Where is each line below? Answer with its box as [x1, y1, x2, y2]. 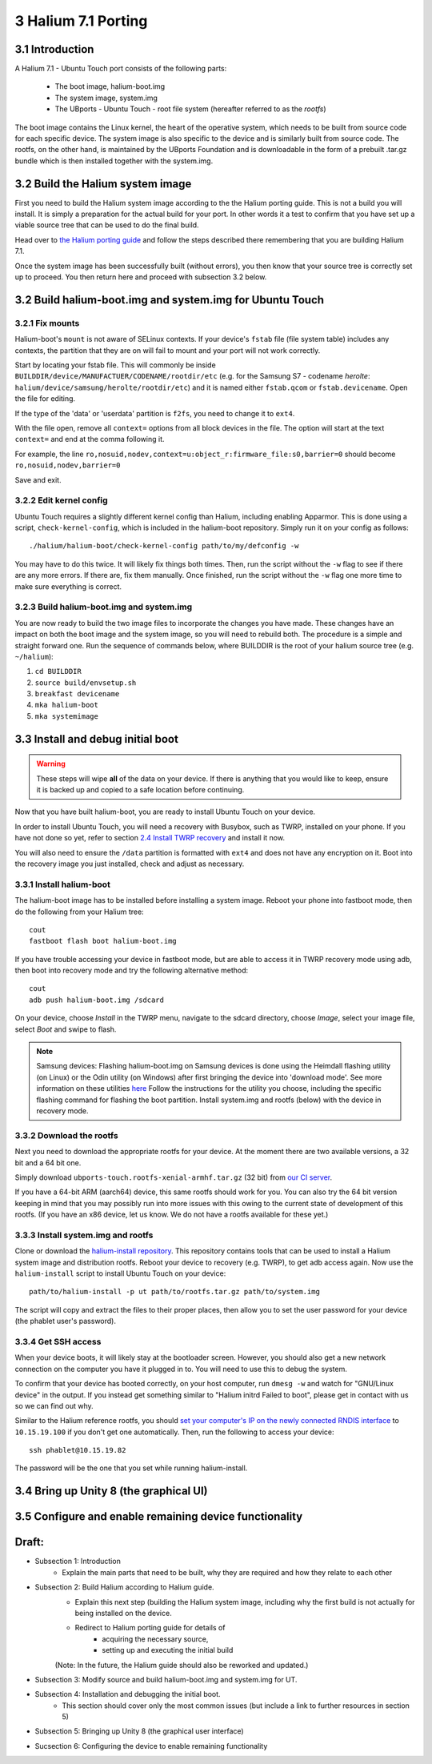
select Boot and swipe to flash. [14, 1024, 117, 1034]
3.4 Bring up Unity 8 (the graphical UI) [14, 1485, 208, 1498]
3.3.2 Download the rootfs [14, 1129, 119, 1141]
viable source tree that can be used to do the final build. [14, 220, 199, 230]
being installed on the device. [74, 1608, 172, 1618]
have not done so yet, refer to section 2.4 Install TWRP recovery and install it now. [14, 833, 286, 843]
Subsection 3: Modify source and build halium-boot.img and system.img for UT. [34, 1674, 298, 1684]
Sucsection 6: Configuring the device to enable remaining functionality [34, 1741, 268, 1750]
